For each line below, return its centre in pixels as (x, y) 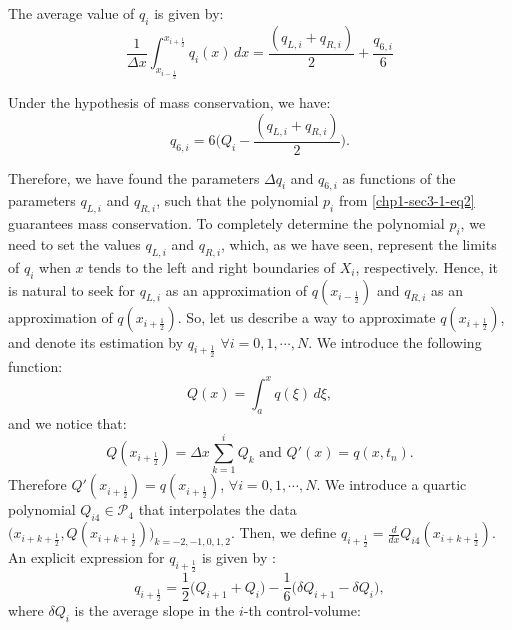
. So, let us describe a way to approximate (306, 316)
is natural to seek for (72, 289)
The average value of (71, 13)
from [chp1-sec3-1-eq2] (406, 200)
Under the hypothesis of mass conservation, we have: (169, 102)
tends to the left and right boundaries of (212, 266)
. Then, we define (283, 532)
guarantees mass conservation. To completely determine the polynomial (226, 223)
